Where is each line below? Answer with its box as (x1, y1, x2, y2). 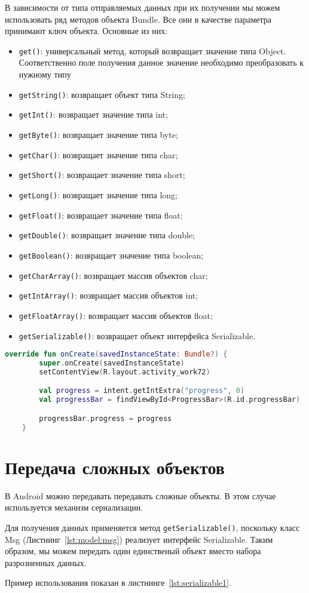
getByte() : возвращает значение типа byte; (19, 128, 178, 140)
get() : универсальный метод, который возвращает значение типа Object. (19, 44, 286, 57)
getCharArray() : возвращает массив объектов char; (19, 269, 208, 281)
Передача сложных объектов (5, 454, 225, 479)
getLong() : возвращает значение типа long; (19, 188, 178, 201)
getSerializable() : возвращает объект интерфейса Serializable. (19, 329, 256, 342)
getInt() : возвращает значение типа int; (19, 108, 168, 121)
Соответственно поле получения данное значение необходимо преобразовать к (19, 56, 304, 69)
